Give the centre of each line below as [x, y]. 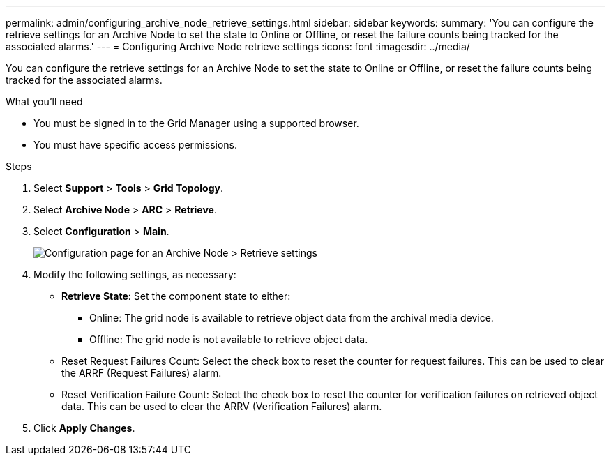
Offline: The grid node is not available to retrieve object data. [229, 339]
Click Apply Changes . [84, 428]
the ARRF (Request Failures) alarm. [142, 373]
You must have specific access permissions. [136, 145]
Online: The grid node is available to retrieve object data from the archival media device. [292, 318]
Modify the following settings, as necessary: [135, 274]
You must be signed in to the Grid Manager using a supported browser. [196, 123]
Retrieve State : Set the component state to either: [176, 296]
